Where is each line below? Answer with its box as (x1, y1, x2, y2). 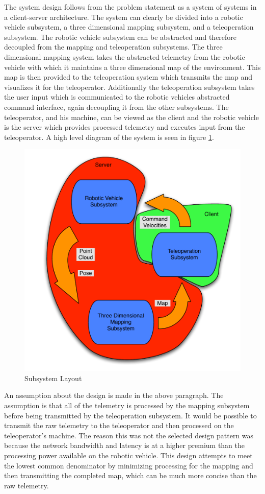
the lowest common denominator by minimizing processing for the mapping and (4, 460, 253, 471)
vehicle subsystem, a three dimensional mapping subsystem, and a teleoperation (4, 21, 254, 32)
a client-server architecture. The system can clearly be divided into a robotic (4, 11, 243, 22)
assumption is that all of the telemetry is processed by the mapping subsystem (4, 400, 250, 411)
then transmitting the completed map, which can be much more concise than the (4, 470, 257, 481)
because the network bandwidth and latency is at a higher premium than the (4, 440, 245, 451)
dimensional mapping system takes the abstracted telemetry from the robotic (4, 51, 245, 62)
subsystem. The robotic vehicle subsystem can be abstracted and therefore (4, 31, 237, 42)
